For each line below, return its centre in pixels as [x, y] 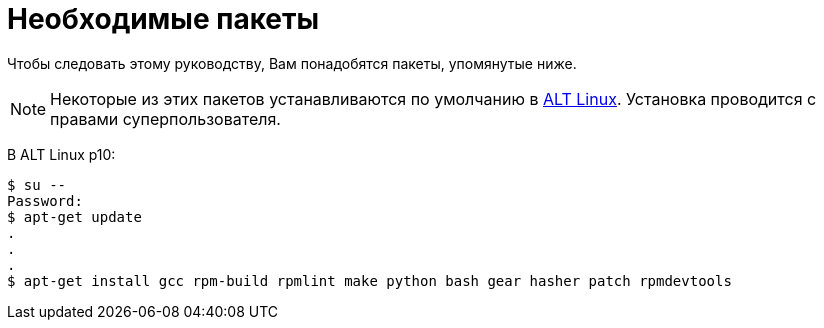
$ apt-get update [74, 216]
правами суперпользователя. [165, 118]
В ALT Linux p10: [61, 154]
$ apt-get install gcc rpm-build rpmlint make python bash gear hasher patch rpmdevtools [369, 280]
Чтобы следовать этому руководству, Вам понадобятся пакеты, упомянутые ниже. [292, 63]
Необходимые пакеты [163, 19]
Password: [45, 200]
